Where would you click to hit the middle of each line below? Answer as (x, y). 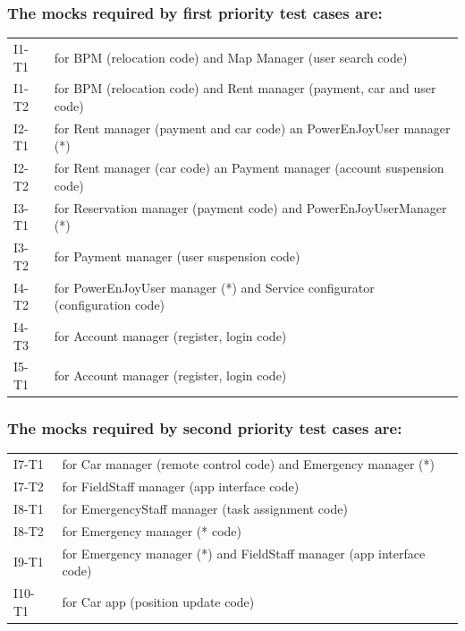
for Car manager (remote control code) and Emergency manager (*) (248, 464)
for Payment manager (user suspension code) (177, 256)
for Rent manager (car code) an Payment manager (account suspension (249, 168)
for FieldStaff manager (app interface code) (181, 486)
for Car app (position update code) (158, 601)
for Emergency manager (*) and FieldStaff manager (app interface (244, 553)
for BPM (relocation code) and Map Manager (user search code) (231, 57)
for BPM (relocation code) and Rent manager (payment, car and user (245, 88)
